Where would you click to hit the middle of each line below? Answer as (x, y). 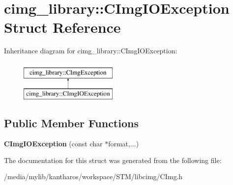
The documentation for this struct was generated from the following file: (113, 160)
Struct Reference (62, 27)
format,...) (124, 144)
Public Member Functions (71, 123)
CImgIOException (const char (53, 144)
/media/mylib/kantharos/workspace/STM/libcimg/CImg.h (93, 176)
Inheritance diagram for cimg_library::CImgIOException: (91, 51)
